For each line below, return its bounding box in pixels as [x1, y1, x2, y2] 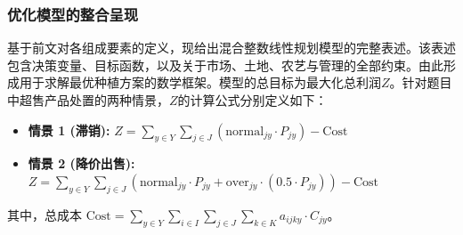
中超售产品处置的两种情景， [7, 91, 169, 109]
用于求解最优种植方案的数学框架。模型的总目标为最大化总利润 [19, 73, 381, 92]
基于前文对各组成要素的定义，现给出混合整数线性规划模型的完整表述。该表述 [7, 38, 456, 57]
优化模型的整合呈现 [7, 3, 139, 25]
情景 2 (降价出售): [28, 154, 135, 173]
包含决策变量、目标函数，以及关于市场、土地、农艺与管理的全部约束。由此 [7, 55, 443, 74]
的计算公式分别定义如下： [177, 91, 328, 109]
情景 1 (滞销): [28, 120, 110, 139]
